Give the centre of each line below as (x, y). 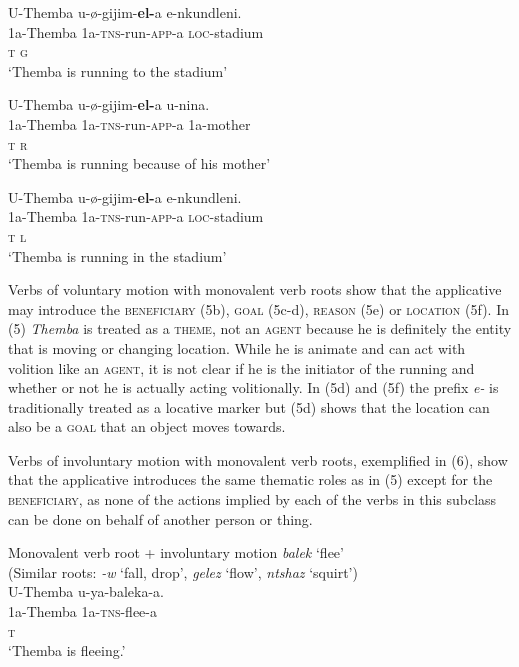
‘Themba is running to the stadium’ (118, 70)
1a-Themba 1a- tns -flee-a (82, 611)
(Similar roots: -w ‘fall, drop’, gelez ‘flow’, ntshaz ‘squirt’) (183, 571)
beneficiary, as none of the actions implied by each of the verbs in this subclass (252, 499)
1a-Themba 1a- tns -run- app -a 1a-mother (129, 123)
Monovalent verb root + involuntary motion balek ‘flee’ (176, 552)
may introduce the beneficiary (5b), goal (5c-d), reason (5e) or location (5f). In (258, 308)
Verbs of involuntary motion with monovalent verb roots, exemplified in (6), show (258, 459)
